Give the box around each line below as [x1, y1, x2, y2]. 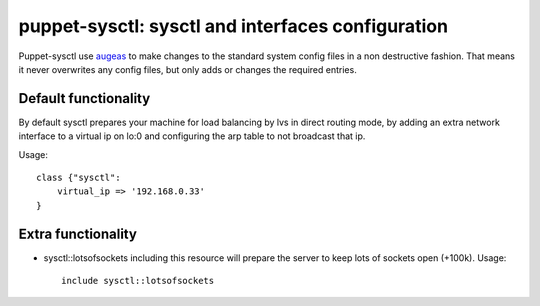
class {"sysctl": [36, 172, 121, 184]
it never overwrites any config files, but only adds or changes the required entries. [18, 63, 357, 75]
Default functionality [18, 90, 151, 107]
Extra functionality [18, 225, 137, 242]
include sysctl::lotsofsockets [61, 275, 215, 287]
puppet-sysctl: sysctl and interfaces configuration [18, 15, 449, 37]
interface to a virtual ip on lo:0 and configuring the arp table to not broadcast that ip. [18, 130, 366, 142]
